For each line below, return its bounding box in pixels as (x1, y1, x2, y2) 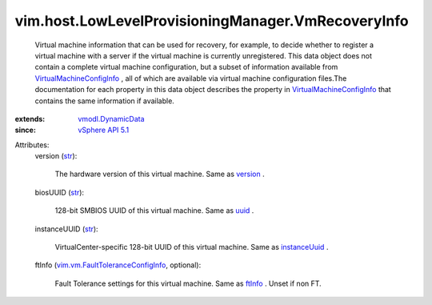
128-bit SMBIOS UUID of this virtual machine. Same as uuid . (54, 206, 254, 215)
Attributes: (14, 140, 50, 150)
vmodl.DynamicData (78, 114, 145, 123)
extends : (14, 114, 46, 123)
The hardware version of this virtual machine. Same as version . (54, 169, 265, 179)
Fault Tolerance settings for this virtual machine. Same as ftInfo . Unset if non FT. (54, 279, 322, 288)
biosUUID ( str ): (34, 187, 84, 197)
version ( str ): (34, 151, 78, 161)
